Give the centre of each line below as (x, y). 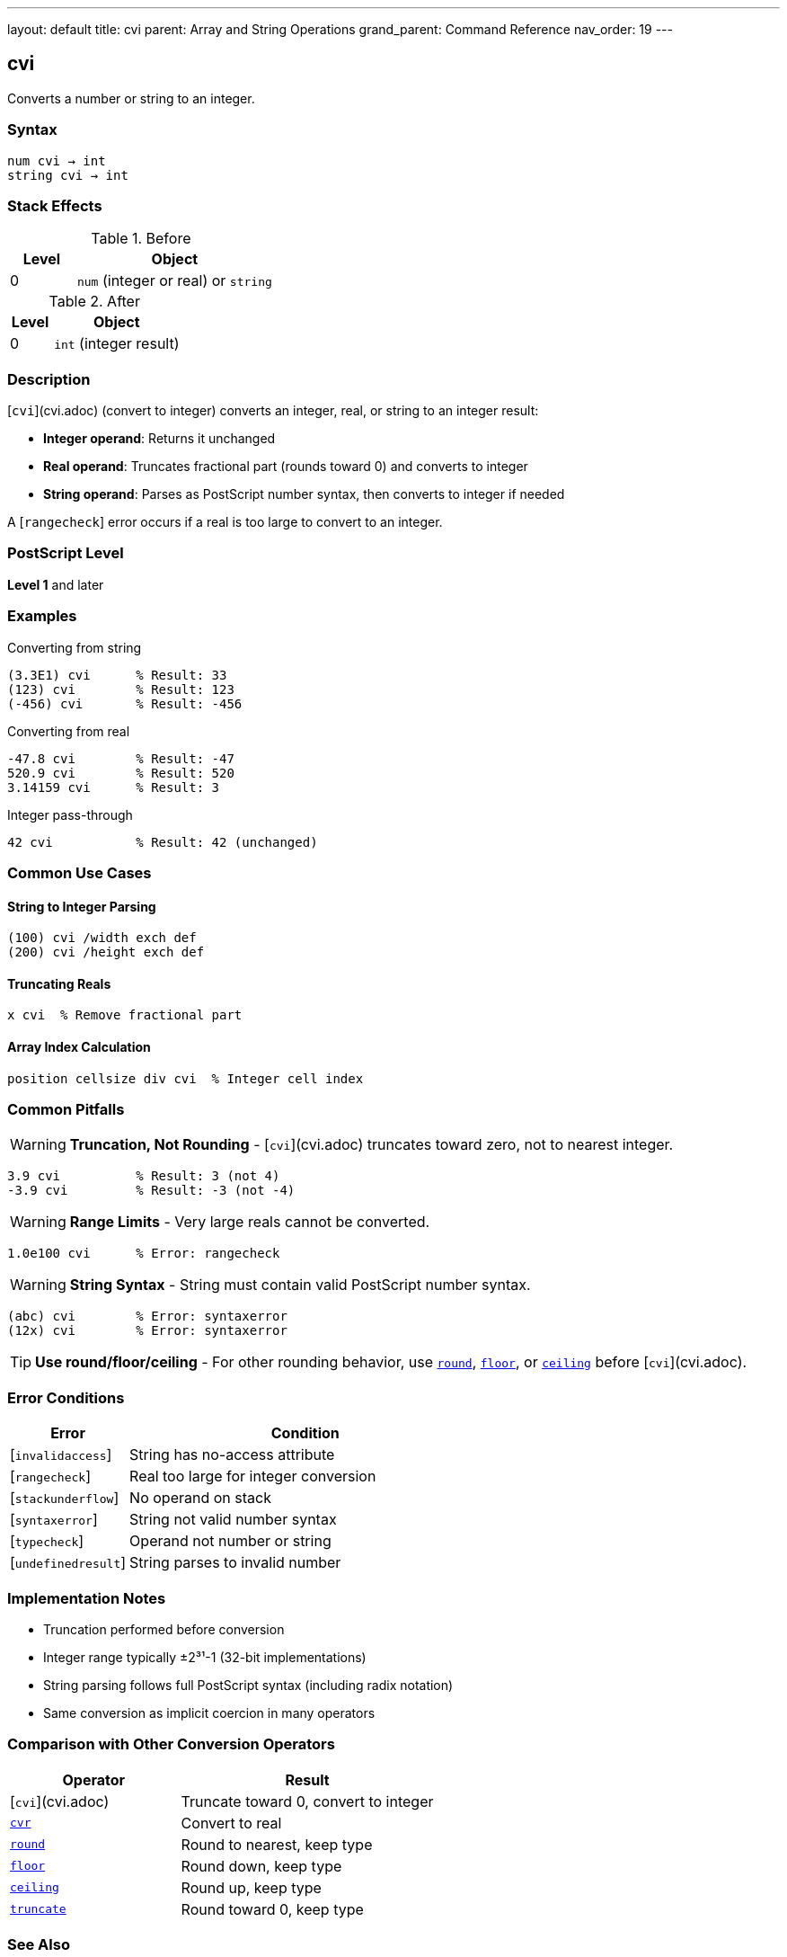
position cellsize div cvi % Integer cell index (186, 1078)
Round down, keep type (261, 1866)
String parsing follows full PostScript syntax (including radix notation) (248, 1685)
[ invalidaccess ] (61, 1455)
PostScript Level (66, 553)
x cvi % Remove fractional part (125, 1015)
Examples (42, 616)
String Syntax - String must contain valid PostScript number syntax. (300, 1285)
